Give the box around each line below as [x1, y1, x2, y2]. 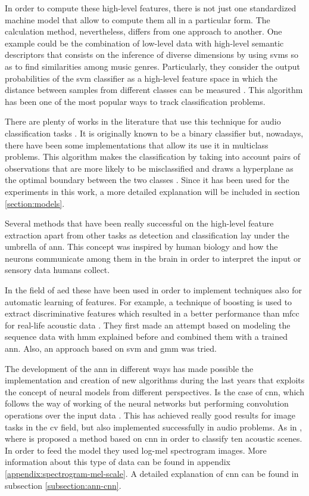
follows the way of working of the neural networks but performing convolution [5, 397, 289, 410]
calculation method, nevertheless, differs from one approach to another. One [5, 25, 282, 38]
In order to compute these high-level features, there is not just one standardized [5, 2, 296, 14]
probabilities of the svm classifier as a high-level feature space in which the [5, 72, 277, 84]
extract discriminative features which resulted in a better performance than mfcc [5, 307, 299, 320]
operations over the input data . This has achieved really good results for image [5, 409, 295, 421]
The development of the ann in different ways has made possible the [5, 362, 254, 374]
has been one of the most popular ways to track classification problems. [5, 95, 266, 107]
